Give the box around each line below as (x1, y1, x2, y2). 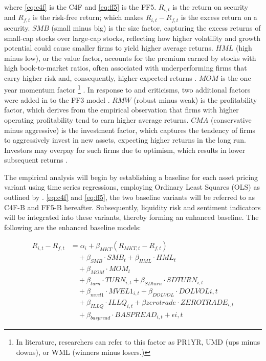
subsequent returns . (4, 154, 68, 165)
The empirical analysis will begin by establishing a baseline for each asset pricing (4, 171, 258, 182)
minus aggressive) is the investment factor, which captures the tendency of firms (4, 124, 256, 135)
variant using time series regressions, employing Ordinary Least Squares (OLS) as (4, 182, 260, 192)
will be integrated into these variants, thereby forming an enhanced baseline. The (4, 212, 259, 222)
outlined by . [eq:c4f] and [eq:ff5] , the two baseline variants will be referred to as (4, 192, 255, 202)
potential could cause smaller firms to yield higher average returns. (4, 42, 213, 53)
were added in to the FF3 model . (4, 94, 110, 105)
